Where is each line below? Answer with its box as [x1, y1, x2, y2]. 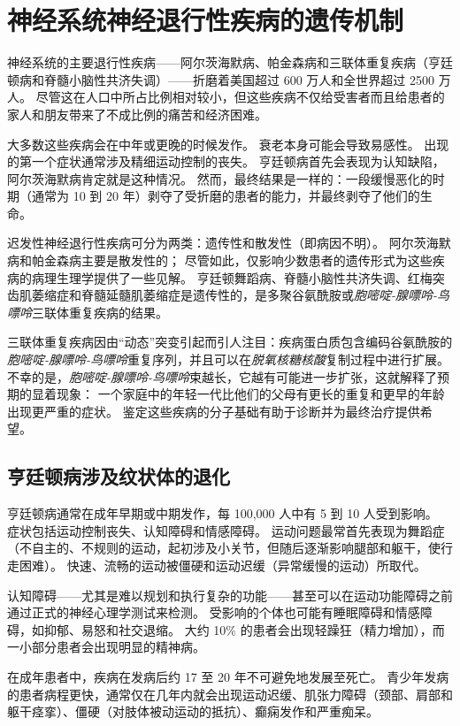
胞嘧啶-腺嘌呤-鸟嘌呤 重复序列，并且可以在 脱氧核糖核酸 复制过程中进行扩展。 [7, 350, 450, 369]
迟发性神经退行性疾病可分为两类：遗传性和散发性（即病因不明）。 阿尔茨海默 [7, 233, 451, 252]
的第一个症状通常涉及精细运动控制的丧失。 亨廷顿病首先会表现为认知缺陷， [7, 152, 445, 171]
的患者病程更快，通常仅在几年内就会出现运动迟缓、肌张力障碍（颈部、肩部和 [7, 684, 453, 703]
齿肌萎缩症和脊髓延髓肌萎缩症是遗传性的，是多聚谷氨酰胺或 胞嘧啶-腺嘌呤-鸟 [7, 286, 450, 304]
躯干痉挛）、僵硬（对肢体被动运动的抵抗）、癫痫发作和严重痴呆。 [7, 702, 379, 721]
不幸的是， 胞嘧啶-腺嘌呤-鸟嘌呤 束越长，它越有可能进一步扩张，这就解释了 [7, 367, 438, 386]
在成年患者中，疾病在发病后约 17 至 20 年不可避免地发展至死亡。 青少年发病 [7, 667, 449, 685]
